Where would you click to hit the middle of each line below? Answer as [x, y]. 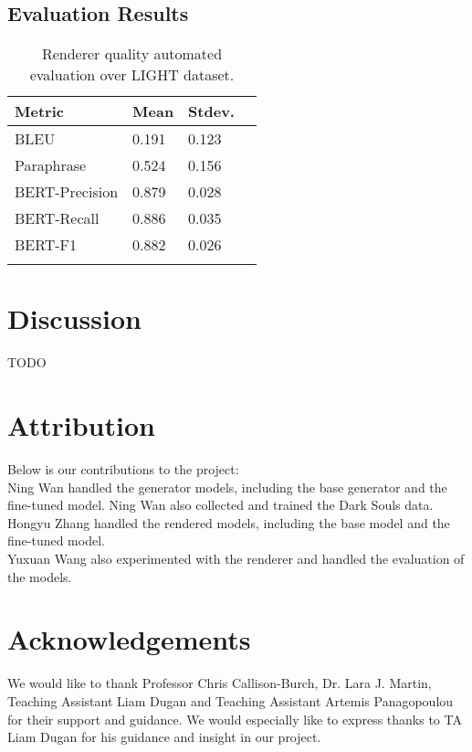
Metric [39, 111]
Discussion [74, 318]
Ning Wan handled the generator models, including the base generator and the [227, 487]
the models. [40, 576]
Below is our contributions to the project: [123, 469]
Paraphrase [51, 165]
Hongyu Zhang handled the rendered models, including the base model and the [229, 522]
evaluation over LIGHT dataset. [132, 75]
